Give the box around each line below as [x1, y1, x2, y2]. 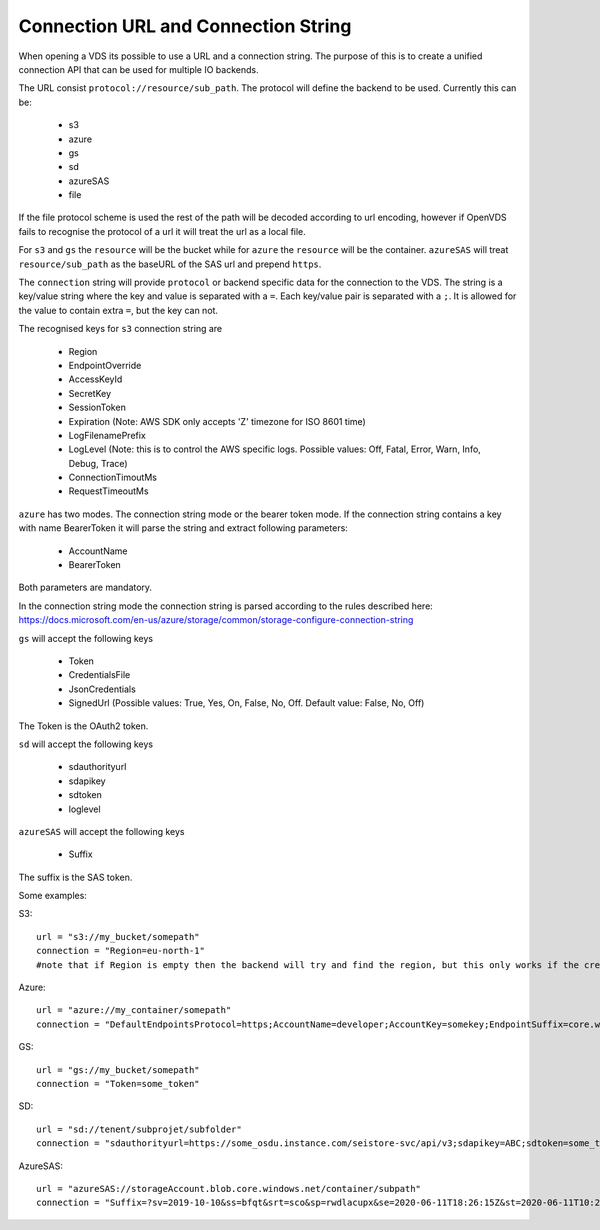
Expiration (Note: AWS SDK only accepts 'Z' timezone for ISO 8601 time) [68, 415, 367, 427]
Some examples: [18, 890, 87, 902]
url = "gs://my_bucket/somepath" [36, 1064, 200, 1075]
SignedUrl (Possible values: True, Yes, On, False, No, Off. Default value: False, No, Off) [68, 697, 425, 709]
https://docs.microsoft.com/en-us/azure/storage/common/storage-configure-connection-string [18, 614, 414, 626]
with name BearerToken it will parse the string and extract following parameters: [18, 522, 349, 534]
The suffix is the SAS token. [18, 871, 133, 883]
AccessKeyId [68, 373, 123, 385]
